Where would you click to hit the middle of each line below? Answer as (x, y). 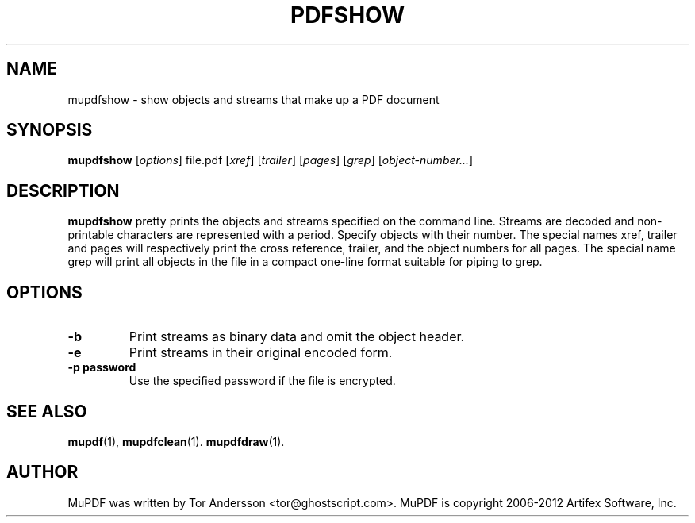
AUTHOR (42, 472)
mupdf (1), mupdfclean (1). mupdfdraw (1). (176, 441)
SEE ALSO (47, 411)
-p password (102, 367)
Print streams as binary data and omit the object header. (297, 337)
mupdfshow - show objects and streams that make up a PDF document (253, 99)
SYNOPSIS (50, 130)
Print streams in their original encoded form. (261, 353)
